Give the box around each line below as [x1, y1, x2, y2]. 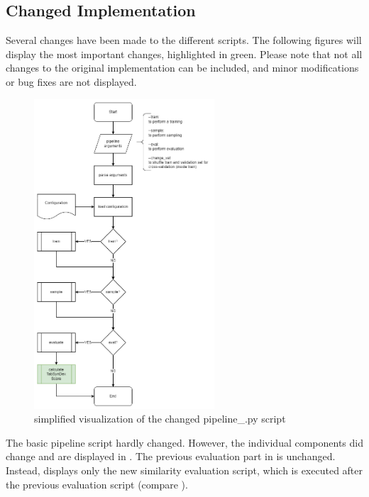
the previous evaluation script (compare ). [6, 476, 188, 491]
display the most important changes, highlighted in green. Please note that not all [6, 46, 363, 61]
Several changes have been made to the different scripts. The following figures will [6, 33, 362, 48]
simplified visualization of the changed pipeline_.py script [34, 411, 286, 426]
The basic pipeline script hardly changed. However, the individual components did [6, 435, 363, 449]
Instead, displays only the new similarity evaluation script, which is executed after [6, 463, 363, 477]
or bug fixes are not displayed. [6, 74, 137, 89]
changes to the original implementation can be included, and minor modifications [6, 60, 359, 75]
